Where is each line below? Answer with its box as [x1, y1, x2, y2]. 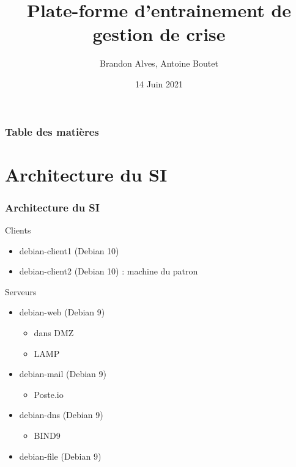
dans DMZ [34, 326, 74, 339]
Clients [5, 224, 31, 237]
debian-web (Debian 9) [19, 306, 105, 318]
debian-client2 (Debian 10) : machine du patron [19, 265, 198, 278]
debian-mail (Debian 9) [19, 367, 106, 380]
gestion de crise [92, 21, 226, 46]
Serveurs [5, 285, 37, 298]
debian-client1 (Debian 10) [19, 244, 119, 257]
